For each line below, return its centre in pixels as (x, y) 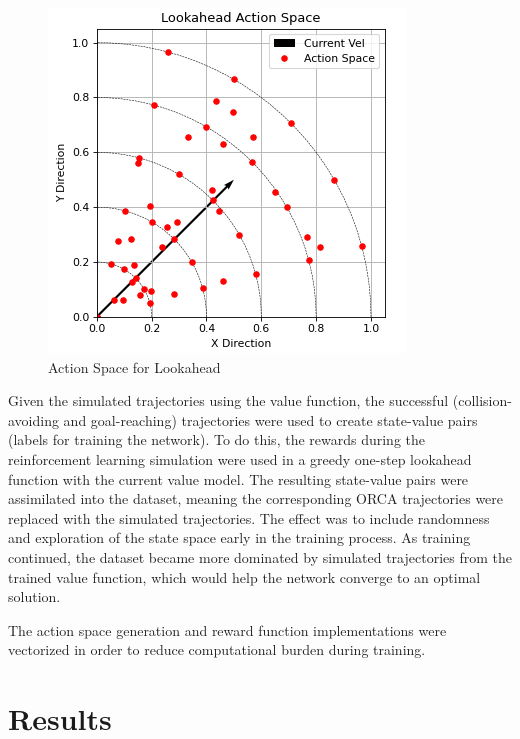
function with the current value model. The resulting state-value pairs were (238, 478)
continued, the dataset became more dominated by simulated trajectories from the (260, 556)
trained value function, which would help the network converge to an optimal (244, 576)
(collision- (482, 400)
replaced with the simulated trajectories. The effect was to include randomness (249, 517)
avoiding (33, 419)
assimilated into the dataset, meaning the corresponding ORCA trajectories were (256, 498)
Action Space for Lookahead (134, 366)
